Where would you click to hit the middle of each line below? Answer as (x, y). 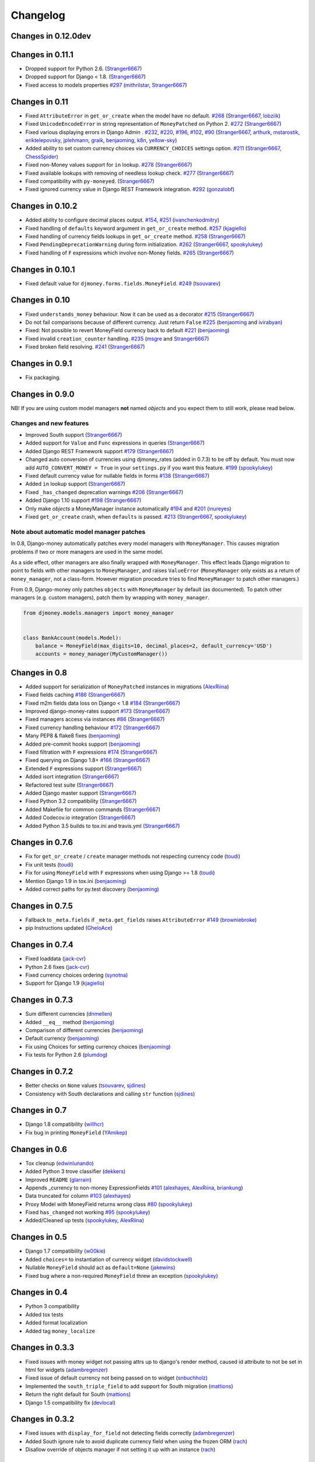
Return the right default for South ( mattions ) (78, 1394)
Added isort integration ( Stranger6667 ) (72, 777)
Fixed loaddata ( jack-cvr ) (56, 958)
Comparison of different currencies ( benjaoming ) (84, 1030)
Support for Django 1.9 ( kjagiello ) (65, 983)
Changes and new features (50, 423)
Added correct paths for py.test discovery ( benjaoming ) (92, 889)
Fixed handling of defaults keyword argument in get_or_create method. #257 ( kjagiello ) (136, 228)
